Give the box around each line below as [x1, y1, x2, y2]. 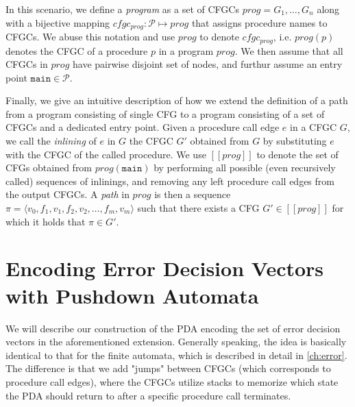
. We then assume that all [234, 43, 343, 58]
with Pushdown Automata [5, 281, 259, 309]
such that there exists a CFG [137, 201, 260, 215]
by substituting [262, 134, 327, 148]
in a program [158, 43, 214, 58]
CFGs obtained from [5, 160, 93, 175]
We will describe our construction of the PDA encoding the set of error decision [5, 321, 341, 335]
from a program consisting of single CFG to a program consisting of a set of [5, 106, 325, 121]
